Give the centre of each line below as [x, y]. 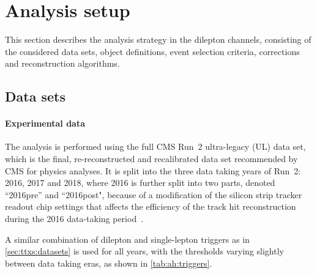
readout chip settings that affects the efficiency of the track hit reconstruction [151, 206]
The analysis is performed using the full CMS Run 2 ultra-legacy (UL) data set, [155, 146]
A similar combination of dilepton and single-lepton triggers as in [127, 239]
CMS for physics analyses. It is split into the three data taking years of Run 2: [153, 170]
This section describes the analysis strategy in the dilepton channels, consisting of [158, 39]
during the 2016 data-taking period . [74, 219]
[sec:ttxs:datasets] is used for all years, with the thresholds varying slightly [144, 251]
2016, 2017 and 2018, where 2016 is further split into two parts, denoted [140, 183]
